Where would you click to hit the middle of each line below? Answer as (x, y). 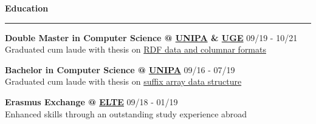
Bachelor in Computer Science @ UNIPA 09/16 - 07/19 (120, 69)
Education (27, 8)
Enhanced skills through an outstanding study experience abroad (126, 113)
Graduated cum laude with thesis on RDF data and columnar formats (136, 49)
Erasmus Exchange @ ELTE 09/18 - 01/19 (91, 101)
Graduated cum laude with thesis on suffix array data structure (123, 81)
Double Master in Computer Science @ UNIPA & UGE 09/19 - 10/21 (151, 37)
